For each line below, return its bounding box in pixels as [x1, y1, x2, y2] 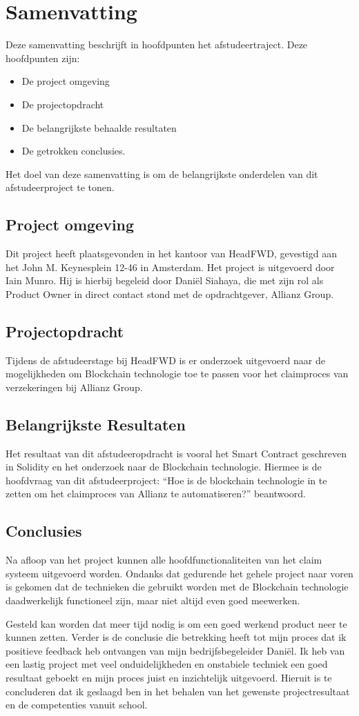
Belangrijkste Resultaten [6, 413, 186, 435]
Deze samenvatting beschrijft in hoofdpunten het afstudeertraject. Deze [6, 37, 308, 52]
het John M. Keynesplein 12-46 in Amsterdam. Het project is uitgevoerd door [6, 259, 335, 274]
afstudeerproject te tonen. [6, 180, 115, 195]
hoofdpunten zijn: [6, 50, 80, 65]
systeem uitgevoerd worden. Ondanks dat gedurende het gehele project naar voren [6, 566, 353, 580]
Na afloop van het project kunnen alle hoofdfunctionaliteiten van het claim [6, 553, 322, 567]
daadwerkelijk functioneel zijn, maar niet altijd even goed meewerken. [6, 593, 300, 607]
